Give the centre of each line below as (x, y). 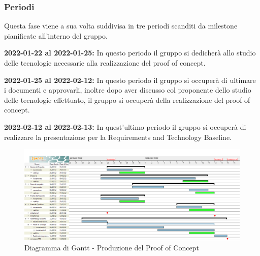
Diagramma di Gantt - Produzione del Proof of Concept (112, 248)
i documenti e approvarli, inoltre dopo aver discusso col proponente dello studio (128, 90)
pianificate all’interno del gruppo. (56, 35)
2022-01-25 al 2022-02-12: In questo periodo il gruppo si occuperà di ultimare (130, 80)
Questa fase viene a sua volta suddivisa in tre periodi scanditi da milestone (121, 26)
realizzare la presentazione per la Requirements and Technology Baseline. (118, 137)
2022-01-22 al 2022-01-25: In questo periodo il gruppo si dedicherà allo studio (130, 53)
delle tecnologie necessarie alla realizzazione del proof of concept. (105, 63)
